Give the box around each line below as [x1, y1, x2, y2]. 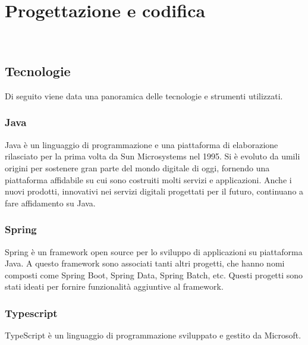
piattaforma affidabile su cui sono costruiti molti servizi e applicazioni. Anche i [5, 173, 292, 186]
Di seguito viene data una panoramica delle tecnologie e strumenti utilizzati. [5, 89, 283, 102]
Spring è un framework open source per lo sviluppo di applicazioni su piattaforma [5, 245, 303, 258]
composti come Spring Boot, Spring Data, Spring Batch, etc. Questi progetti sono [5, 268, 303, 281]
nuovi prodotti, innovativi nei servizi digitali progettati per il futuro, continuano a [5, 185, 304, 197]
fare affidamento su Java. [5, 196, 96, 209]
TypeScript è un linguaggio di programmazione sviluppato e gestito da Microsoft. [5, 329, 301, 341]
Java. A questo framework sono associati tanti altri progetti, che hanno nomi [5, 257, 285, 269]
